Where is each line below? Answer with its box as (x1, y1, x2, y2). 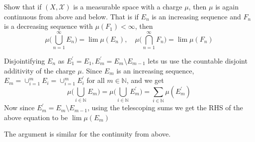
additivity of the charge (4, 65, 76, 75)
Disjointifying (4, 55, 45, 66)
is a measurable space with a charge (73, 1, 182, 11)
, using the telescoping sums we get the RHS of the (87, 102, 243, 113)
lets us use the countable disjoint (148, 55, 248, 66)
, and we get (126, 75, 164, 85)
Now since (4, 102, 35, 113)
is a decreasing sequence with (4, 21, 93, 31)
